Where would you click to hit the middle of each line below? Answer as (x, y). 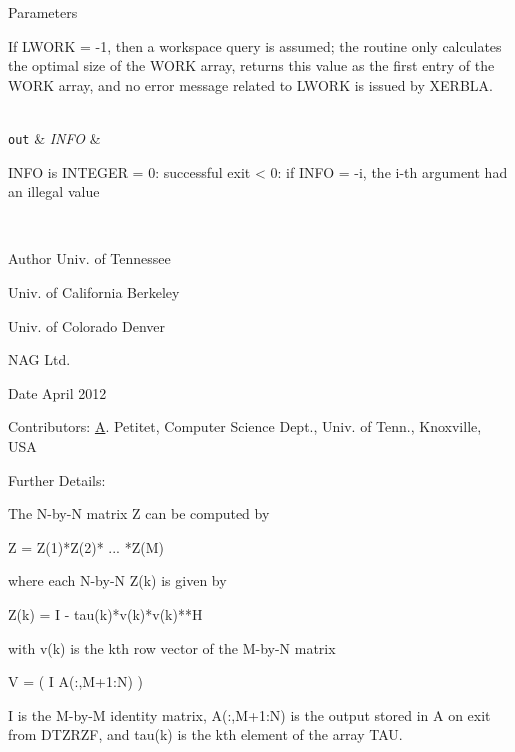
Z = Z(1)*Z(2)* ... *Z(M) (86, 546)
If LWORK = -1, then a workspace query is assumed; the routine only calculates (255, 45)
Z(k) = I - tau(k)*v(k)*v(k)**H (105, 613)
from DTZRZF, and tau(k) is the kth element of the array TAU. (205, 734)
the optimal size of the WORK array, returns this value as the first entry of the (251, 65)
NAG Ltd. (39, 359)
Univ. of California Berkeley (94, 292)
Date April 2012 (57, 392)
